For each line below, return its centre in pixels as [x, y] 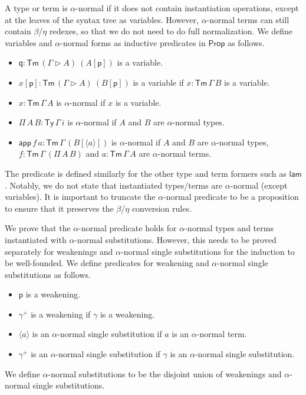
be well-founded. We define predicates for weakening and [107, 263]
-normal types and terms [229, 228]
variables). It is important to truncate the [80, 197]
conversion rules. [162, 208]
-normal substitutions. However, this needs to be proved [175, 239]
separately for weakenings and [59, 251]
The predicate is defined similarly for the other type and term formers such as [146, 173]
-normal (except [259, 185]
